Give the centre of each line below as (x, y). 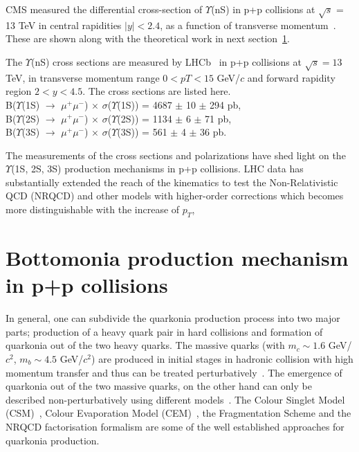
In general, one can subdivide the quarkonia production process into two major (173, 318)
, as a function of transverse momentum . (248, 25)
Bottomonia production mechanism (177, 258)
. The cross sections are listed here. (157, 91)
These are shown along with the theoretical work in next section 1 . (148, 38)
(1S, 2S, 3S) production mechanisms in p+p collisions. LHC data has (157, 169)
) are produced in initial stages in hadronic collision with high (222, 358)
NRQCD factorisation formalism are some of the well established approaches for (175, 426)
